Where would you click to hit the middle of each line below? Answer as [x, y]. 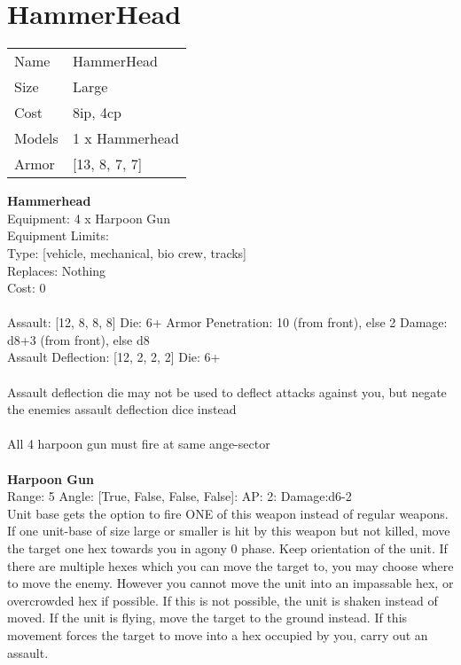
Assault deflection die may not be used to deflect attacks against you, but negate [227, 391]
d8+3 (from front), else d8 [78, 339]
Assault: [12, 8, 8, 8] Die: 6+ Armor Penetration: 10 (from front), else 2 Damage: [227, 322]
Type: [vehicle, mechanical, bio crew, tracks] [127, 252]
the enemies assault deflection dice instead [122, 409]
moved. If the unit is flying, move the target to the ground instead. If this [207, 618]
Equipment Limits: [58, 235]
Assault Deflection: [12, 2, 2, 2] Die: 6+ [114, 357]
